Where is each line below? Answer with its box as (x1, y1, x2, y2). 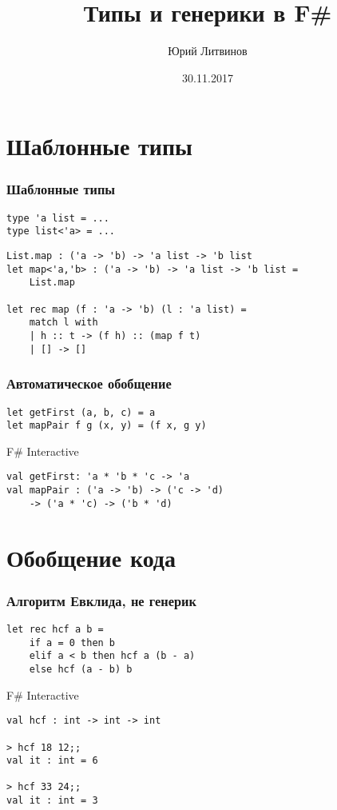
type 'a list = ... (6, 212, 109, 224)
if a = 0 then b (29, 636, 116, 648)
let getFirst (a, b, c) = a (6, 406, 156, 418)
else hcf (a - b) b (29, 663, 133, 675)
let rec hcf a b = (6, 623, 104, 635)
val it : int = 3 (6, 795, 98, 807)
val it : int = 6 (6, 755, 98, 767)
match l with (29, 317, 98, 329)
